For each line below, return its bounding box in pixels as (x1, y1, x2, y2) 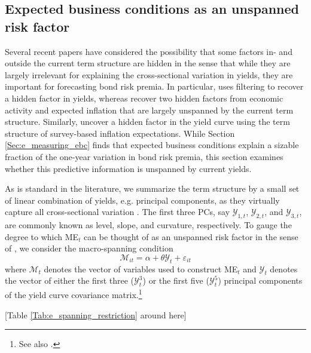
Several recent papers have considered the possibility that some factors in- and (5, 45, 292, 57)
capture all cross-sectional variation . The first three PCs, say (5, 205, 230, 218)
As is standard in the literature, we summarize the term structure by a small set (5, 182, 300, 195)
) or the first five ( (142, 274, 209, 287)
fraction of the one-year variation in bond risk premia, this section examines (5, 150, 283, 162)
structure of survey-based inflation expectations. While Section (5, 127, 235, 139)
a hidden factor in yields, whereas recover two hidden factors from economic (5, 91, 283, 104)
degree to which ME (5, 230, 79, 243)
